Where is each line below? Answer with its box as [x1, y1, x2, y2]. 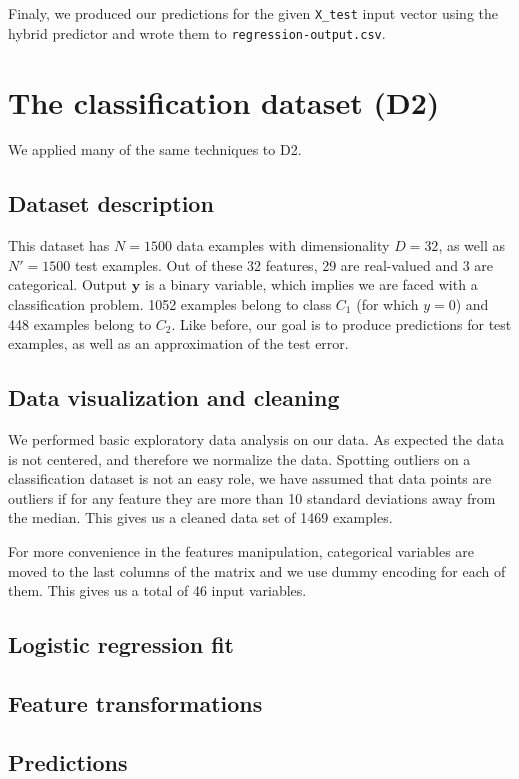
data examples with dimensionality [176, 235, 390, 256]
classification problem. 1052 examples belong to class [8, 294, 332, 315]
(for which [356, 294, 419, 315]
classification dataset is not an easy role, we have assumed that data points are [8, 468, 492, 489]
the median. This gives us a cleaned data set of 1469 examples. [8, 507, 393, 528]
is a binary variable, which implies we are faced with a [144, 274, 478, 295]
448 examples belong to [8, 313, 152, 334]
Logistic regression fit [8, 629, 235, 660]
